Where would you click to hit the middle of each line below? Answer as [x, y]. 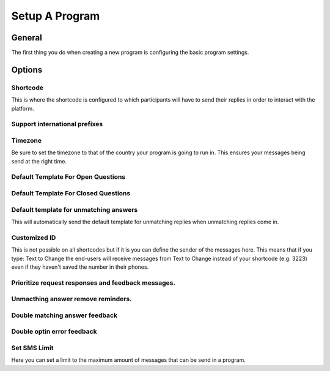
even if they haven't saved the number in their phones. [80, 267]
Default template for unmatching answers [75, 209]
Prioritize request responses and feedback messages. [93, 283]
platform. [23, 108]
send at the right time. [39, 161]
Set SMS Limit [32, 348]
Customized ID [34, 238]
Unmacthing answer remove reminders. [71, 299]
